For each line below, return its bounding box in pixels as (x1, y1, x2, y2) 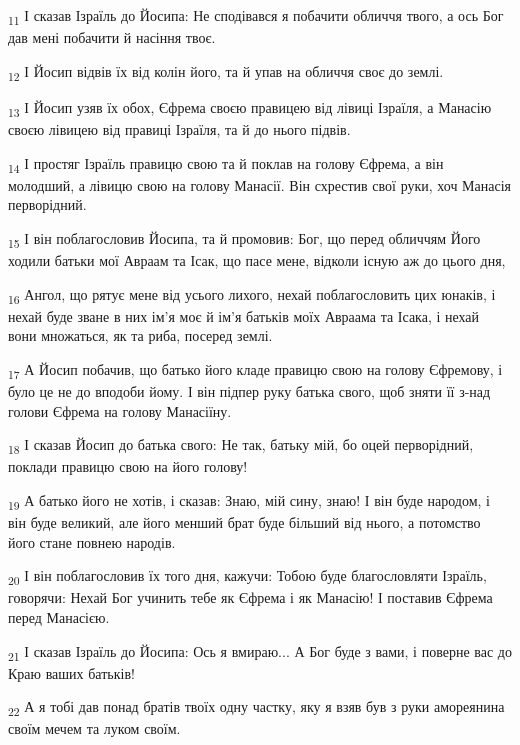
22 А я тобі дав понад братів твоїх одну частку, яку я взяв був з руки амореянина (8, 696, 505, 720)
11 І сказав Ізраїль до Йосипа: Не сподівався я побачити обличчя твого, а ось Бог (8, 5, 504, 28)
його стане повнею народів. (8, 531, 176, 552)
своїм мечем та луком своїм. (8, 718, 181, 739)
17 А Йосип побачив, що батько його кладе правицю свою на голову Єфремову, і (8, 358, 503, 382)
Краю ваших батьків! (8, 662, 135, 683)
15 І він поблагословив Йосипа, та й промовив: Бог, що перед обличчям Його (8, 227, 481, 251)
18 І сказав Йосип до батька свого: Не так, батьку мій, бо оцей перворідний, (8, 434, 474, 458)
